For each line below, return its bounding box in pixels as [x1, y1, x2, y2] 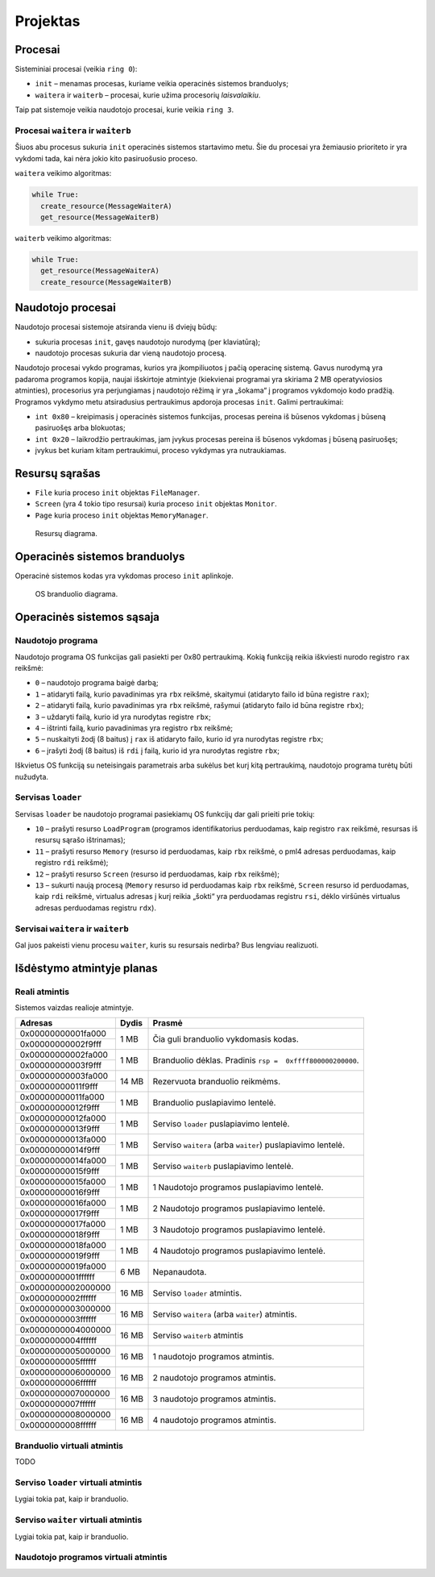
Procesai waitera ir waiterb [14, 125, 131, 136]
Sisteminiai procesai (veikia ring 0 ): [14, 64, 138, 74]
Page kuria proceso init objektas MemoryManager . [35, 510, 209, 520]
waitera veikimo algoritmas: [14, 169, 112, 178]
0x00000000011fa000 [19, 1092, 105, 1103]
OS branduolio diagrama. [35, 589, 118, 599]
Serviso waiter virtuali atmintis [14, 1514, 143, 1525]
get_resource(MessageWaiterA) [40, 266, 160, 276]
